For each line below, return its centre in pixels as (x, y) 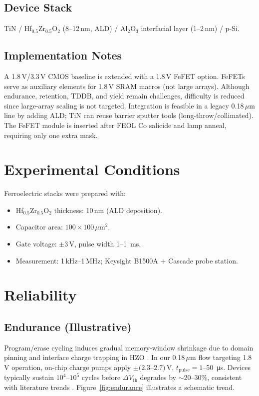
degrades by (158, 377)
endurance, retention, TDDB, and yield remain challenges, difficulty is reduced (124, 96)
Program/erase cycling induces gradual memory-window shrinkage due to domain (129, 347)
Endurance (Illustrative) (68, 327)
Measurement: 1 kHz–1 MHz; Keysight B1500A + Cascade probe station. (127, 260)
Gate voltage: (36, 244)
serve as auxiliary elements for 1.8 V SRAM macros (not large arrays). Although (127, 86)
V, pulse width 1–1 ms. (105, 244)
